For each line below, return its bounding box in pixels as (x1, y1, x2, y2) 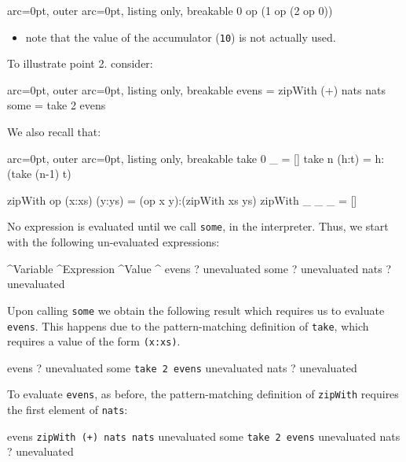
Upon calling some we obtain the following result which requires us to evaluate (7, 301, 385, 318)
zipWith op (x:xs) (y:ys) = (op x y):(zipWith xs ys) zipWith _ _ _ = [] (7, 191, 357, 208)
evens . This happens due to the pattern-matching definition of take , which (7, 317, 369, 334)
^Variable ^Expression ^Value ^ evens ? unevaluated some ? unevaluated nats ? (7, 260, 392, 276)
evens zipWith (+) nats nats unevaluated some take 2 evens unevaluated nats (7, 427, 401, 444)
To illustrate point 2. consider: (7, 55, 153, 72)
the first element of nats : (7, 401, 128, 418)
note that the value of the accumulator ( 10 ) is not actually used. (25, 28, 336, 45)
